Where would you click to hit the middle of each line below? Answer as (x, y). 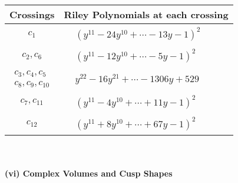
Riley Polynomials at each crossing (146, 14)
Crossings (32, 14)
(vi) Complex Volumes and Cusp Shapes (89, 173)
